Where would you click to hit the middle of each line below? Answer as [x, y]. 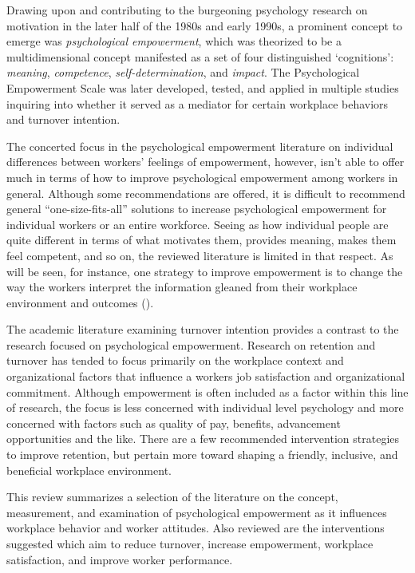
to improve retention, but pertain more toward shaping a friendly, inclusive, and [202, 454]
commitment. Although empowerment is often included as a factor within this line [207, 391]
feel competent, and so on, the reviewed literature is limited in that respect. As [200, 255]
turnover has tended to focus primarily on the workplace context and [175, 360]
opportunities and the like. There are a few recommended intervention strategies [203, 439]
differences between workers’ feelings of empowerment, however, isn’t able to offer [206, 162]
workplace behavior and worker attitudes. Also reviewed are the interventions [196, 528]
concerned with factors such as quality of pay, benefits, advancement [174, 423]
